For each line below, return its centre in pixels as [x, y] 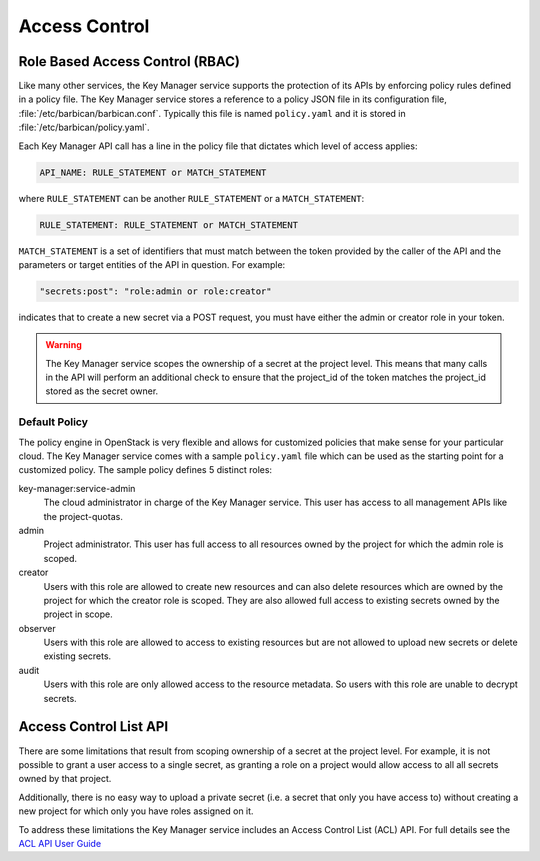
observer [37, 628]
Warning [63, 345]
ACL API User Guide [60, 843]
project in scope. [78, 614]
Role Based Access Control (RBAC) [129, 61]
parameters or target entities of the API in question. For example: [152, 264]
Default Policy [53, 422]
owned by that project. [65, 779]
